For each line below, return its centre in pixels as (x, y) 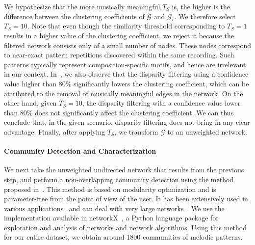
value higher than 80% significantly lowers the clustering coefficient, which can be (127, 83)
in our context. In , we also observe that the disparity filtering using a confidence (126, 74)
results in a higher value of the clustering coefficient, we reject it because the (119, 35)
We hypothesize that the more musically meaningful (82, 6)
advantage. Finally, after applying (55, 131)
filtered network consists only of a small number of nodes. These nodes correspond (128, 45)
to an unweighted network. (207, 131)
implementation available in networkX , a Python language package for (111, 218)
